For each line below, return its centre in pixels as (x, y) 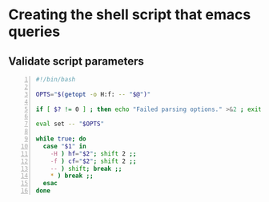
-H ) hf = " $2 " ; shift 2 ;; (93, 153)
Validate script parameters (76, 61)
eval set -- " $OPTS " (70, 124)
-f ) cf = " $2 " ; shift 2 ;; (93, 161)
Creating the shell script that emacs (130, 15)
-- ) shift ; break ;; (86, 168)
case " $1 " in (64, 146)
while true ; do (61, 139)
